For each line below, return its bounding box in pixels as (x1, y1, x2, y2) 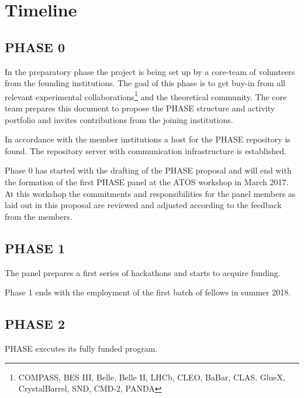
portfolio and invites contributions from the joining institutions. (5, 113, 233, 125)
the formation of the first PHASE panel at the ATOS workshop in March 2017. (5, 175, 289, 188)
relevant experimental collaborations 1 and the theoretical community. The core (5, 89, 287, 103)
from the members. (5, 210, 72, 222)
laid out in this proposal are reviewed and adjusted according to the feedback (5, 199, 282, 211)
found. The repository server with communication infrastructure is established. (5, 144, 286, 157)
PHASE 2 (5, 315, 65, 333)
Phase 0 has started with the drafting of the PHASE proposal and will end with (5, 164, 292, 176)
